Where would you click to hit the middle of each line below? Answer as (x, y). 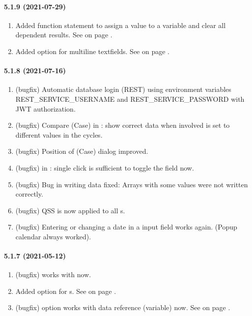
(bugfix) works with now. (53, 274)
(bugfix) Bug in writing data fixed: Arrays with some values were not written (132, 184)
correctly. (29, 194)
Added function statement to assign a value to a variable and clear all (121, 25)
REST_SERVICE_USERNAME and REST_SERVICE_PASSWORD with (130, 99)
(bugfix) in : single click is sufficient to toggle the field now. (105, 167)
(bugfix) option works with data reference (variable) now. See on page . (123, 307)
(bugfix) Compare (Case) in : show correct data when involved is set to (123, 125)
